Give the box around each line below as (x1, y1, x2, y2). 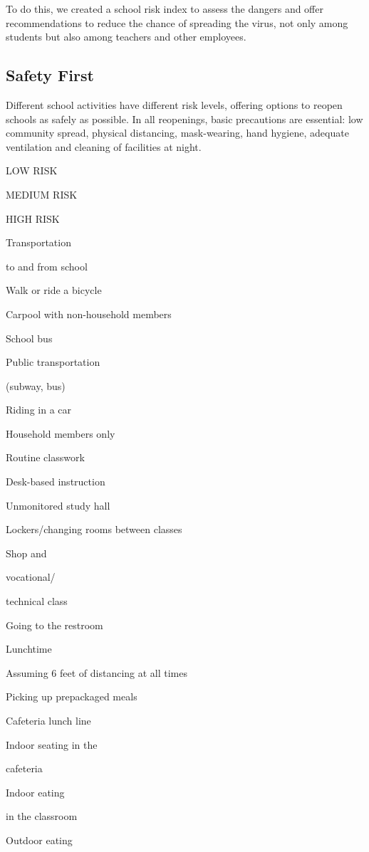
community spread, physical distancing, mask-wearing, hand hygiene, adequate (6, 125, 349, 140)
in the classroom (6, 809, 78, 824)
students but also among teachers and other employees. (6, 29, 246, 44)
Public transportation (6, 354, 100, 369)
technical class (6, 594, 68, 609)
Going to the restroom (6, 617, 103, 632)
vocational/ (6, 569, 56, 584)
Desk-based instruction (6, 474, 105, 489)
